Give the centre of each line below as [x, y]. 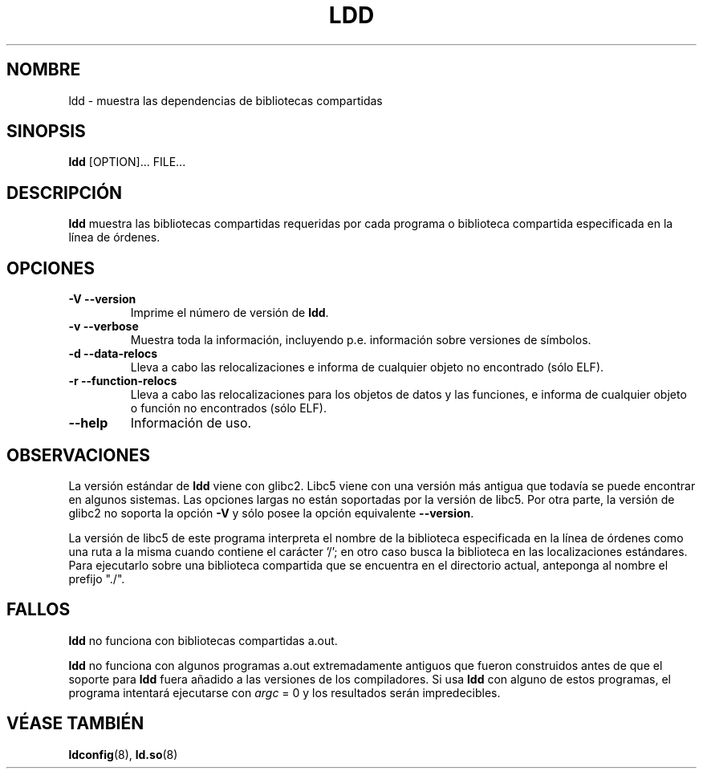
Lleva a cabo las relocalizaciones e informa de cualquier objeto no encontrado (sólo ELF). [367, 367]
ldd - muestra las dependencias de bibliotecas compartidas [226, 100]
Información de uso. [191, 423]
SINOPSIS [46, 132]
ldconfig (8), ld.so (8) [123, 754]
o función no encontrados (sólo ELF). [228, 408]
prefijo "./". [97, 578]
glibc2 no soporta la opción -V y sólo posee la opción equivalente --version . [271, 513]
